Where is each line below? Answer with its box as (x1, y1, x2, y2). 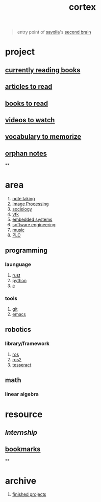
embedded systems (12, 216, 52, 222)
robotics (5, 325, 31, 334)
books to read (5, 99, 48, 107)
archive (5, 475, 37, 486)
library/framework (5, 340, 50, 347)
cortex (69, 1, 96, 13)
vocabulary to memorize (5, 132, 82, 141)
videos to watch (5, 116, 55, 124)
